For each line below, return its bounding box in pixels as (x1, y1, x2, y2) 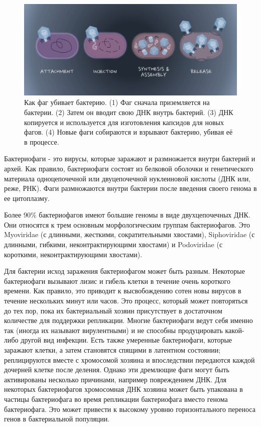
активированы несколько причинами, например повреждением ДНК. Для (4, 374, 226, 384)
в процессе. (24, 136, 59, 147)
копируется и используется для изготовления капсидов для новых (24, 117, 224, 127)
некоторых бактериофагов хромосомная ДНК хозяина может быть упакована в (4, 384, 243, 394)
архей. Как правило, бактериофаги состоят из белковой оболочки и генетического (4, 163, 253, 173)
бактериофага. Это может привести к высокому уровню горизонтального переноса (4, 403, 255, 414)
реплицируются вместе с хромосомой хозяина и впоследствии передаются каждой (4, 354, 255, 365)
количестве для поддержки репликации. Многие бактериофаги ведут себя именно (4, 315, 253, 326)
